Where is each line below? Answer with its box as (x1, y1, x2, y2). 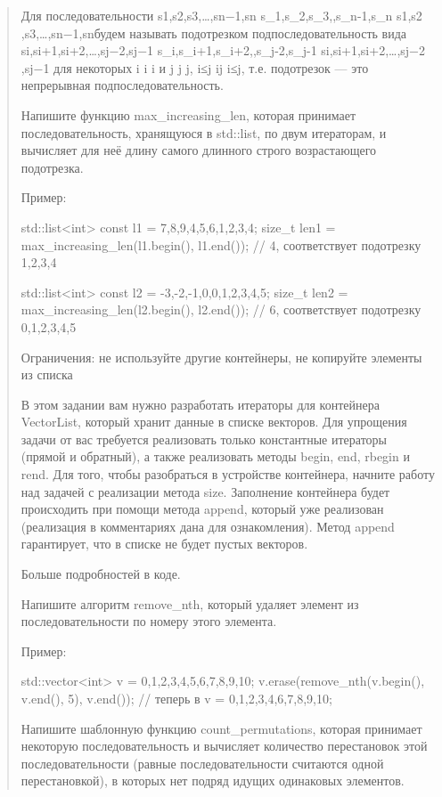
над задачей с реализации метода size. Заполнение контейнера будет (20, 482, 390, 500)
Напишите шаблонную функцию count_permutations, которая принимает (20, 719, 422, 737)
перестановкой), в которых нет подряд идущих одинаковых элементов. (20, 771, 405, 790)
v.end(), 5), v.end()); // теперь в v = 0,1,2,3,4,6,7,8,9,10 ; (20, 689, 332, 707)
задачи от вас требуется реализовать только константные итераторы (20, 429, 388, 448)
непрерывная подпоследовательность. (20, 76, 224, 94)
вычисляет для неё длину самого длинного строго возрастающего (20, 141, 377, 159)
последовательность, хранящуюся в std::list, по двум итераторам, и (20, 123, 387, 142)
